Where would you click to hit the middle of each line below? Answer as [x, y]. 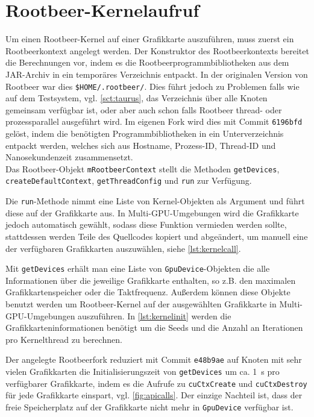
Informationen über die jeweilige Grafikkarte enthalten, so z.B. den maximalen [151, 280]
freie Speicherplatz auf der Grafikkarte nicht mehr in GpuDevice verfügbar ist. [149, 406]
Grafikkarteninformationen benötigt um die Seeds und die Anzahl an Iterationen [154, 328]
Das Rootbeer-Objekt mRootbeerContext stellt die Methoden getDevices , [143, 168]
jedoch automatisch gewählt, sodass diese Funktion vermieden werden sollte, [146, 224]
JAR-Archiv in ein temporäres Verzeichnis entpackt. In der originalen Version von [157, 74]
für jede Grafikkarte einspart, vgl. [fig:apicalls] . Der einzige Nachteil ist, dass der [154, 395]
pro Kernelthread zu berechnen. [64, 339]
